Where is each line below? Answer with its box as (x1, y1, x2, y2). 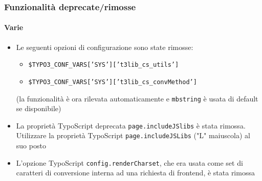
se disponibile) (16, 103, 61, 114)
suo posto (16, 140, 46, 151)
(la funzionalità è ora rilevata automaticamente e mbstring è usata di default (16, 93, 258, 104)
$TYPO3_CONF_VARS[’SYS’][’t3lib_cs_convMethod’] (28, 78, 197, 86)
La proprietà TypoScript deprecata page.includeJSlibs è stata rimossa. (16, 120, 246, 131)
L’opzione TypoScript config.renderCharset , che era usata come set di (16, 157, 243, 168)
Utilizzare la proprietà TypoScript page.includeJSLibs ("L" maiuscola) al (16, 130, 250, 141)
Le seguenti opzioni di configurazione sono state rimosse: (16, 41, 193, 52)
